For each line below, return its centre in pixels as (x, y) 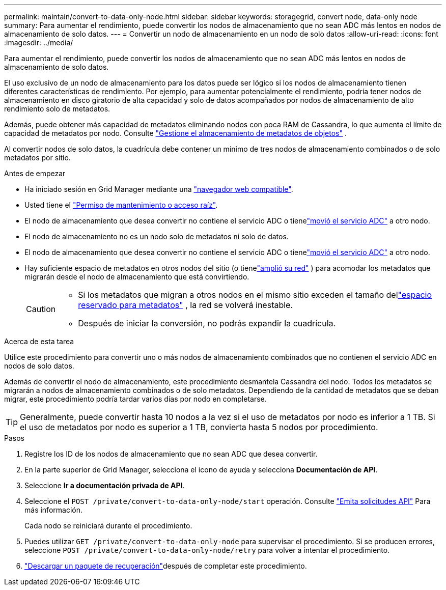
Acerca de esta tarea (39, 341)
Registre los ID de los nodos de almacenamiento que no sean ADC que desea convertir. (171, 454)
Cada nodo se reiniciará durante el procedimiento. (108, 526)
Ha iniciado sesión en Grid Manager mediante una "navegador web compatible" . (159, 189)
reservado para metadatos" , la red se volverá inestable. (186, 305)
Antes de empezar (35, 173)
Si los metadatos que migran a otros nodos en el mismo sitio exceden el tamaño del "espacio (255, 295)
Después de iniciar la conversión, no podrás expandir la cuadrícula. (207, 323)
